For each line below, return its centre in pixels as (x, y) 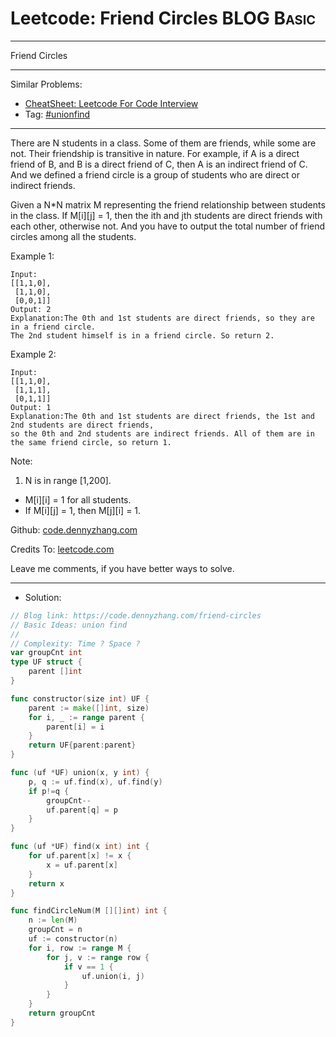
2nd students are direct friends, (82, 425)
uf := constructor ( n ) (73, 939)
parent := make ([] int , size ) (89, 708)
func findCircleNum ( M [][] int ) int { (89, 911)
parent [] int (55, 672)
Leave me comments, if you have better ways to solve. (122, 568)
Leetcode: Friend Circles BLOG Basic (163, 18)
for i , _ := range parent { (86, 717)
